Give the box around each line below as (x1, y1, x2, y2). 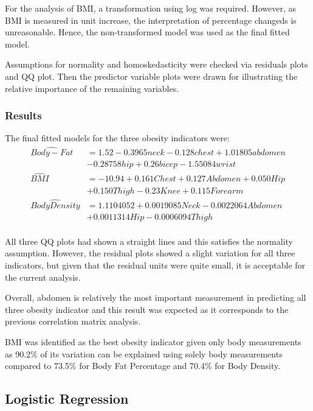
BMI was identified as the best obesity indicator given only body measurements (5, 335, 301, 348)
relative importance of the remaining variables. (5, 82, 179, 94)
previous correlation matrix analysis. (5, 315, 141, 328)
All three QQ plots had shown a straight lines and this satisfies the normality (5, 234, 294, 247)
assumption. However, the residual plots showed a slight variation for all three (5, 247, 295, 259)
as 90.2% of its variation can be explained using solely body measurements (5, 347, 283, 360)
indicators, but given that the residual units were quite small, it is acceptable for (5, 259, 306, 272)
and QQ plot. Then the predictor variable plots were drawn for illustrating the (5, 69, 298, 82)
